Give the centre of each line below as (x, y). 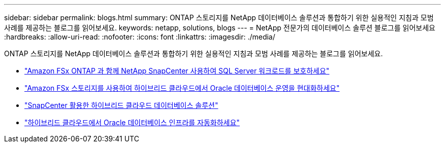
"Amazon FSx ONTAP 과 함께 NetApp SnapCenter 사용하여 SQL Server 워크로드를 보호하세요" (177, 71)
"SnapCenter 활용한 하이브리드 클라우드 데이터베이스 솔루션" (121, 105)
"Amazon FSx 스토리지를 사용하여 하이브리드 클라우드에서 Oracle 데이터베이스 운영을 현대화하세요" (182, 88)
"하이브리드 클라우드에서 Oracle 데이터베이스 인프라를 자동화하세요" (132, 122)
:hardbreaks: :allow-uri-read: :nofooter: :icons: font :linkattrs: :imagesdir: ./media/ (140, 37)
